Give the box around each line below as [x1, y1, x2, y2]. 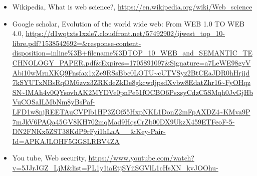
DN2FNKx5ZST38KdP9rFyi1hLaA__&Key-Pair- [12, 126, 166, 136]
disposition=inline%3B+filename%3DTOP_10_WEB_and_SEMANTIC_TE [12, 47, 252, 58]
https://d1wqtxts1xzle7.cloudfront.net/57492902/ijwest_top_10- [26, 28, 225, 38]
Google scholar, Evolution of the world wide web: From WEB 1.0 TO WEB [12, 18, 244, 28]
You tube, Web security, [12, 152, 86, 163]
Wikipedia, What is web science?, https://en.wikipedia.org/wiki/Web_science [12, 1, 252, 11]
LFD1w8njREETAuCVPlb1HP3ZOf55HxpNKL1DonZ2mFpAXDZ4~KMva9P [12, 106, 250, 116]
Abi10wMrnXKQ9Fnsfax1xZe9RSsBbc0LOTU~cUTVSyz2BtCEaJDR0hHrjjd [12, 67, 250, 77]
